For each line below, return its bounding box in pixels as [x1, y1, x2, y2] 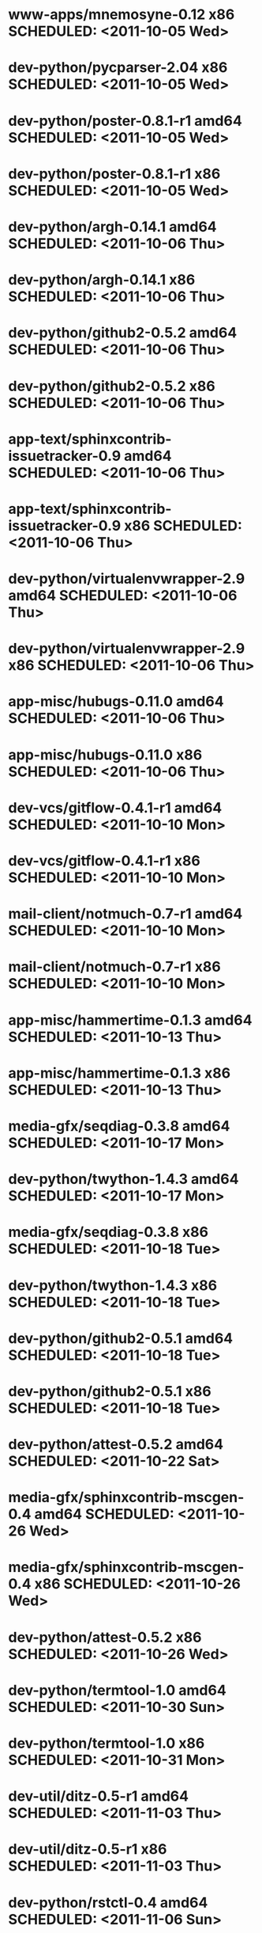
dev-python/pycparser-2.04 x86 [8, 59, 228, 77]
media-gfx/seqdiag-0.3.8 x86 [8, 1223, 209, 1241]
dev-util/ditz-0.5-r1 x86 [8, 1840, 167, 1859]
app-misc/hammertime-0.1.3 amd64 [8, 1011, 253, 1029]
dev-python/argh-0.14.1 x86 [8, 271, 196, 289]
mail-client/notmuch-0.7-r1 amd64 [8, 905, 243, 923]
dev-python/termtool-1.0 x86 [8, 1734, 205, 1752]
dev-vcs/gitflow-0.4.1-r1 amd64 [8, 798, 223, 816]
